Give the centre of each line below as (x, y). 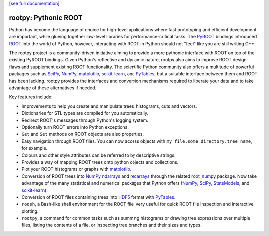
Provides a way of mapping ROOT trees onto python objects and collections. (100, 162)
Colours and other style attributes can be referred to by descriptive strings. (99, 155)
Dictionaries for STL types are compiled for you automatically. (85, 113)
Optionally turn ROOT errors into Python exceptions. (75, 127)
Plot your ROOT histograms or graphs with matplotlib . (76, 169)
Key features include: (31, 97)
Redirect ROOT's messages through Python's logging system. (85, 120)
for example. (35, 148)
